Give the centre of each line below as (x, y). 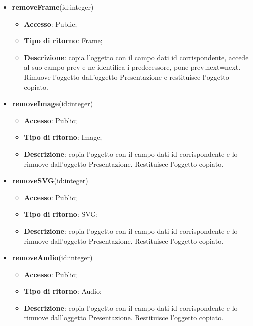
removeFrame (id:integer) (53, 7)
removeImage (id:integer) (53, 103)
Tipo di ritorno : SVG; (61, 214)
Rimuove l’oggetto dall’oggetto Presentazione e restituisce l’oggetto (127, 76)
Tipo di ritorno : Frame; (63, 40)
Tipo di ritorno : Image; (63, 137)
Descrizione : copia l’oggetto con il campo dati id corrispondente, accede (136, 57)
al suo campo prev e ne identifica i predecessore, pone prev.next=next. (132, 67)
